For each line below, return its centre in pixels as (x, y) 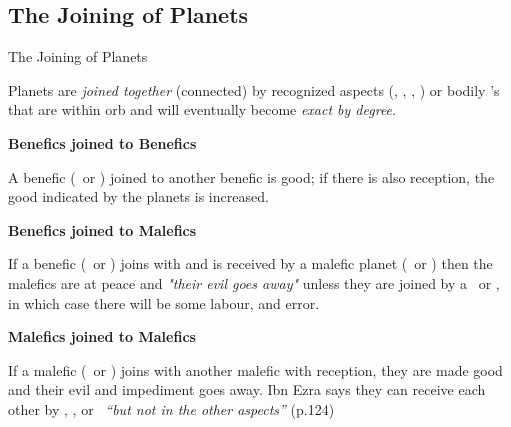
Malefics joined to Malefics (102, 336)
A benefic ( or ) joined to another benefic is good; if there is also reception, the (251, 176)
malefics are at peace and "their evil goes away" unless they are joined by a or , (254, 282)
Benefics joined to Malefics (102, 229)
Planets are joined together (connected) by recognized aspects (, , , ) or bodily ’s (254, 89)
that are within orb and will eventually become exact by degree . (202, 109)
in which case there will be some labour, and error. (164, 302)
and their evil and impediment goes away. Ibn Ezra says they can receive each (247, 389)
